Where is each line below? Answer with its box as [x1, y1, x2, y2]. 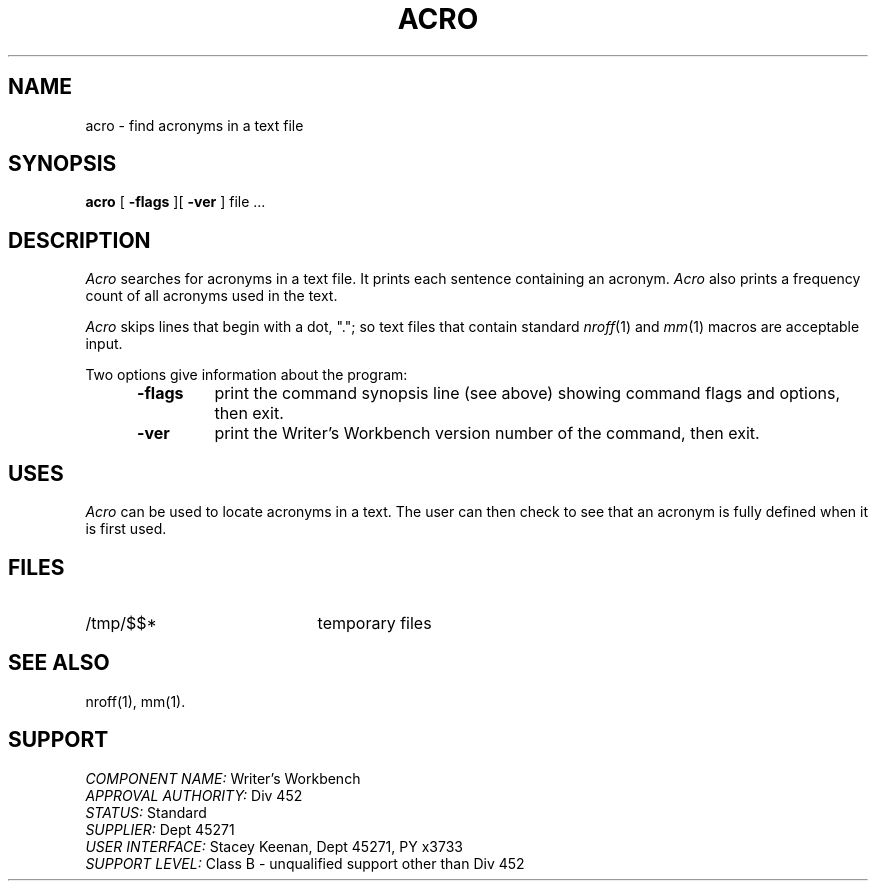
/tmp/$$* [85, 612, 157, 633]
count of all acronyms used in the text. [85, 287, 338, 305]
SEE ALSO [8, 650, 110, 676]
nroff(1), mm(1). [85, 692, 186, 710]
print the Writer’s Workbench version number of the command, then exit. [214, 423, 760, 444]
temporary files [317, 612, 432, 633]
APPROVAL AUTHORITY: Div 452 [85, 786, 303, 804]
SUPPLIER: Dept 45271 [85, 820, 235, 838]
